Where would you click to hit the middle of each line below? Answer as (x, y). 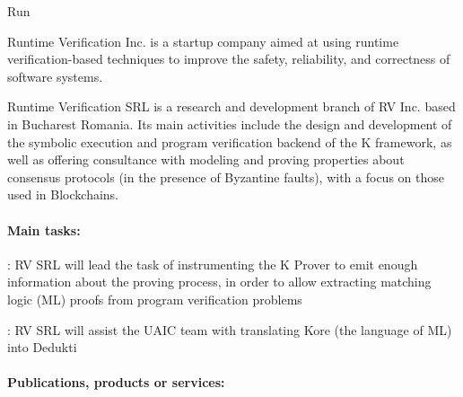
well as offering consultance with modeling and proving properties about (206, 159)
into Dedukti (42, 347)
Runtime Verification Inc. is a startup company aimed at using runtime (203, 41)
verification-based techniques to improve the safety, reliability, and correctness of (229, 59)
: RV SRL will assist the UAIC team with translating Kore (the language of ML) (230, 329)
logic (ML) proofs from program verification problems (155, 299)
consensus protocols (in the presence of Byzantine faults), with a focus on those (226, 176)
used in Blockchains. (63, 194)
